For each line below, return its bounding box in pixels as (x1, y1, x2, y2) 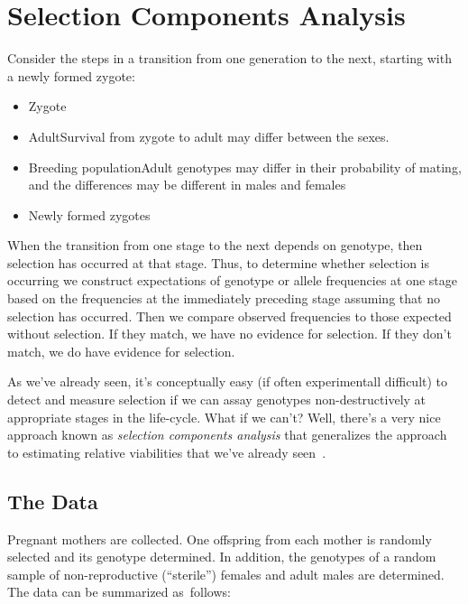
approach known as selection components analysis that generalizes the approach (7, 425, 447, 444)
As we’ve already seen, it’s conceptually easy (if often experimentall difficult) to (7, 372, 448, 391)
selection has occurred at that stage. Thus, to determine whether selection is (7, 253, 430, 272)
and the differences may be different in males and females (28, 175, 346, 194)
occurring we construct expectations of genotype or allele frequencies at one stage (7, 271, 458, 290)
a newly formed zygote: (7, 66, 135, 85)
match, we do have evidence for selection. (7, 341, 235, 360)
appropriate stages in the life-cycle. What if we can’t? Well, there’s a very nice (7, 407, 441, 426)
